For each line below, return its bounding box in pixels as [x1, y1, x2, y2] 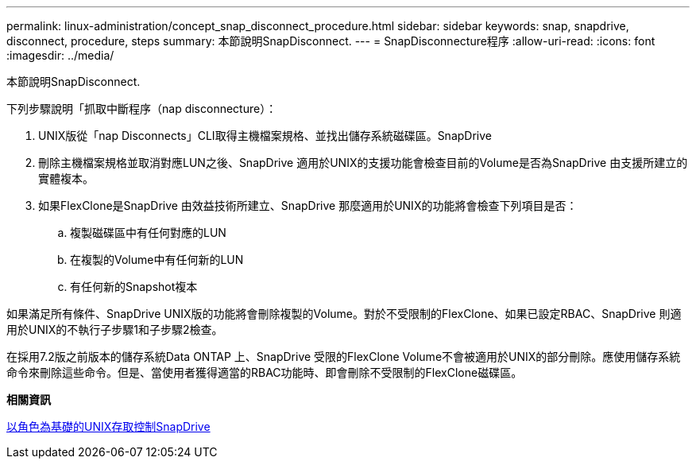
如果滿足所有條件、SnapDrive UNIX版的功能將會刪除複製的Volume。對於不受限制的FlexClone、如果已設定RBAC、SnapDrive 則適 [6, 307, 682, 320]
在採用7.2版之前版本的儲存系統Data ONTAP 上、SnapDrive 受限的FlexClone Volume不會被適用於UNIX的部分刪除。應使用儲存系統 [6, 350, 681, 363]
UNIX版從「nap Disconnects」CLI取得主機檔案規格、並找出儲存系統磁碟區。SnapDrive [38, 129, 492, 142]
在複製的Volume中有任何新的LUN [70, 253, 244, 266]
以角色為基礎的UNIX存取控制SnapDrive [6, 420, 211, 433]
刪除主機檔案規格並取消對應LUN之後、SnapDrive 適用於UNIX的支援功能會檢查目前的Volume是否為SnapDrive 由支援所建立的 [38, 156, 688, 169]
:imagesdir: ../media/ [6, 48, 114, 62]
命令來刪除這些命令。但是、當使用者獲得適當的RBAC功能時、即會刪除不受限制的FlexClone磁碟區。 [6, 366, 523, 379]
